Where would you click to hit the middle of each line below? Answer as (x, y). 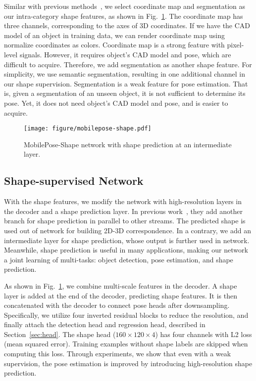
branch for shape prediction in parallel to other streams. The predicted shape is (125, 221)
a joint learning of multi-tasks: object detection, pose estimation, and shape (119, 259)
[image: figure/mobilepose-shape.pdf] (88, 129)
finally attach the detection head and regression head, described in (105, 324)
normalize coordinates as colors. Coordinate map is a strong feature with (114, 45)
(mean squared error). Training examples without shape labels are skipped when (126, 344)
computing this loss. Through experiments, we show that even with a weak (118, 354)
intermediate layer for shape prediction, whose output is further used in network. (127, 240)
